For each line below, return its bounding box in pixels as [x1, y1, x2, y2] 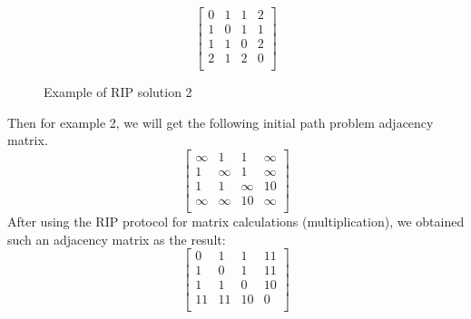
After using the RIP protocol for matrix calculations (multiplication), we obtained [7, 212, 465, 231]
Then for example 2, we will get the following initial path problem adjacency [7, 112, 434, 131]
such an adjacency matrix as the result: [7, 229, 226, 248]
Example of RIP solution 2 [44, 82, 192, 101]
